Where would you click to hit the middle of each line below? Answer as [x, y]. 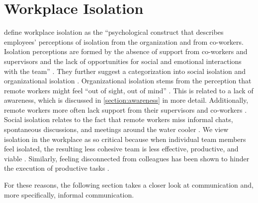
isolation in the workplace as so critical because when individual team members [125, 139]
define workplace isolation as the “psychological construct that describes [114, 32]
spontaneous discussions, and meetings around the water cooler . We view [116, 129]
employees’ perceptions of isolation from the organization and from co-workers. [124, 41]
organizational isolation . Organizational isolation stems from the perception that [128, 81]
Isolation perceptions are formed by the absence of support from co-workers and [126, 51]
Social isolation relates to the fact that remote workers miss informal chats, [119, 119]
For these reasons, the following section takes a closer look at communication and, [129, 185]
